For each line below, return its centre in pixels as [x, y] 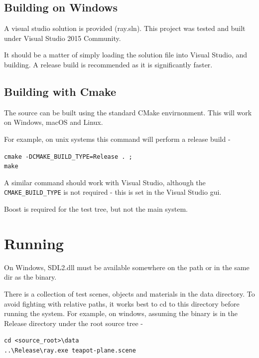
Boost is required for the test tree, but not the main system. [96, 209]
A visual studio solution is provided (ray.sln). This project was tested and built [125, 28]
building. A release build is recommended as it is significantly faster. [108, 64]
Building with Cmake [60, 91]
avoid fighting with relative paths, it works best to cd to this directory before [122, 303]
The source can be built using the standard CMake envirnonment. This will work [128, 112]
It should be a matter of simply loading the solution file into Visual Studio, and [126, 55]
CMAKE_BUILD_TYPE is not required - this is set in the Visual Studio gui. [113, 192]
